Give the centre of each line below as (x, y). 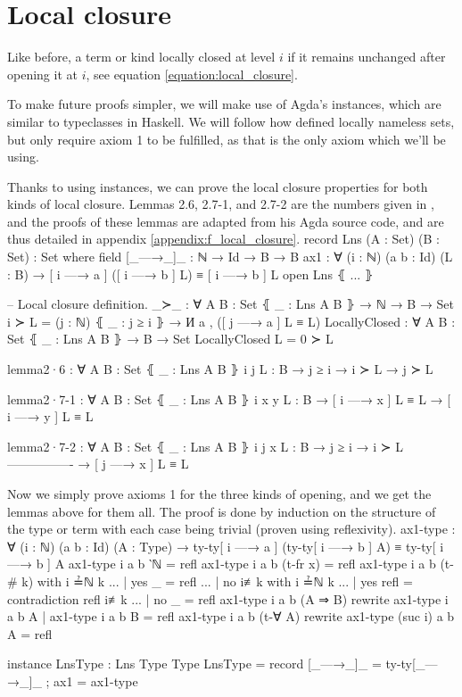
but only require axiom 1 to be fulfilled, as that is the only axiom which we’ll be (227, 139)
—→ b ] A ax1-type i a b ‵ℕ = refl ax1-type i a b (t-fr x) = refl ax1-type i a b (222, 564)
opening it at (42, 74)
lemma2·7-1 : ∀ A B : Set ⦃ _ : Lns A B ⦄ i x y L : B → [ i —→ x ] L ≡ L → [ (229, 398)
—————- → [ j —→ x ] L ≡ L (98, 464)
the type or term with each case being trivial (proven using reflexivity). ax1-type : (231, 529)
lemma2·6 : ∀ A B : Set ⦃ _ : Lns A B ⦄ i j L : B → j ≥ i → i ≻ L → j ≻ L (220, 369)
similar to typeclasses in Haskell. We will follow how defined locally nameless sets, (231, 121)
